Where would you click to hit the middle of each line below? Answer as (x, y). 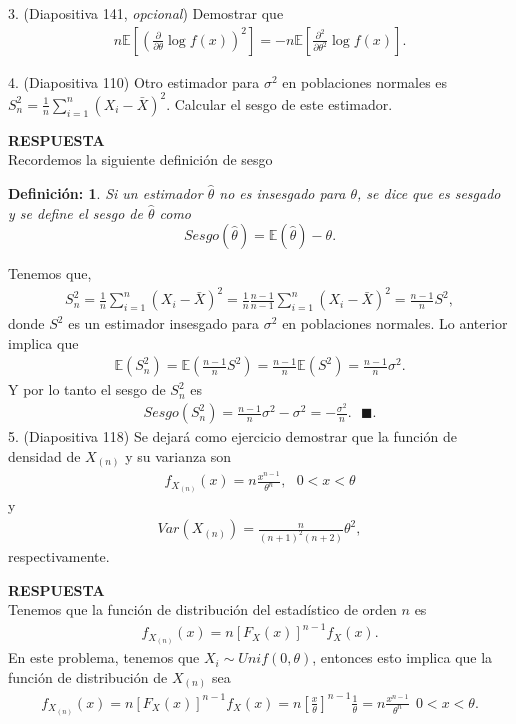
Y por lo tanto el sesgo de (87, 389)
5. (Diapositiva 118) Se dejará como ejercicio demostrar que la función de (232, 436)
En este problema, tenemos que (104, 657)
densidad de (44, 455)
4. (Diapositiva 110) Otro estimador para (134, 81)
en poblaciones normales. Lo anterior (395, 323)
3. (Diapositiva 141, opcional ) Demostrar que (146, 13)
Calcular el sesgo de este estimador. (283, 103)
